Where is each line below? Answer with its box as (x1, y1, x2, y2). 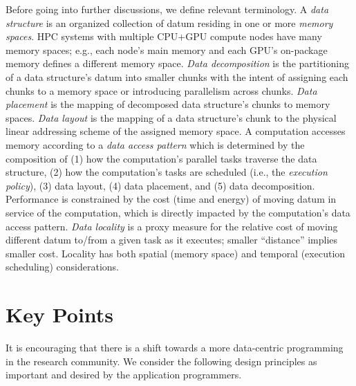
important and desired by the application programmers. (6, 367, 242, 382)
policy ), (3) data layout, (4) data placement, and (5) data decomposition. (6, 178, 315, 192)
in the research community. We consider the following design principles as (6, 353, 317, 368)
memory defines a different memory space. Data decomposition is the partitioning (6, 56, 349, 71)
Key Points (6, 300, 114, 329)
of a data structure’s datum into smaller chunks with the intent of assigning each (6, 69, 348, 84)
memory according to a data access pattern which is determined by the (6, 137, 305, 151)
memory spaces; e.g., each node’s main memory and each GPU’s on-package (6, 42, 328, 57)
